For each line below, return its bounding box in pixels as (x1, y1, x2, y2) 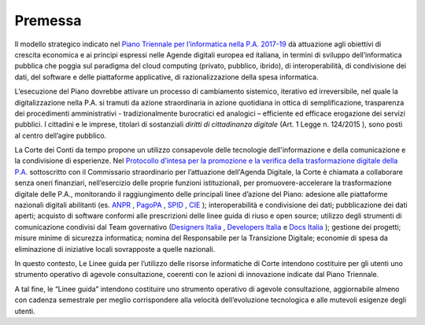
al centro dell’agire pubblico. (14, 131, 107, 140)
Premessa (14, 12, 82, 29)
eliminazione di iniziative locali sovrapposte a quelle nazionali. (14, 244, 216, 253)
